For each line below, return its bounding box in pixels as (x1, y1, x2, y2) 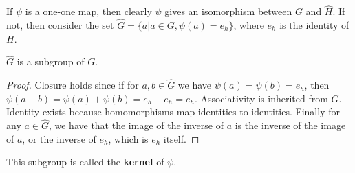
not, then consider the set (6, 18, 114, 32)
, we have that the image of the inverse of (48, 118, 224, 132)
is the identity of (279, 18, 349, 32)
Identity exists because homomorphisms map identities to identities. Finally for (6, 104, 340, 119)
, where (233, 18, 264, 32)
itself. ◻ (163, 131, 200, 146)
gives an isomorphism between (164, 4, 292, 19)
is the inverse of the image (235, 118, 346, 132)
